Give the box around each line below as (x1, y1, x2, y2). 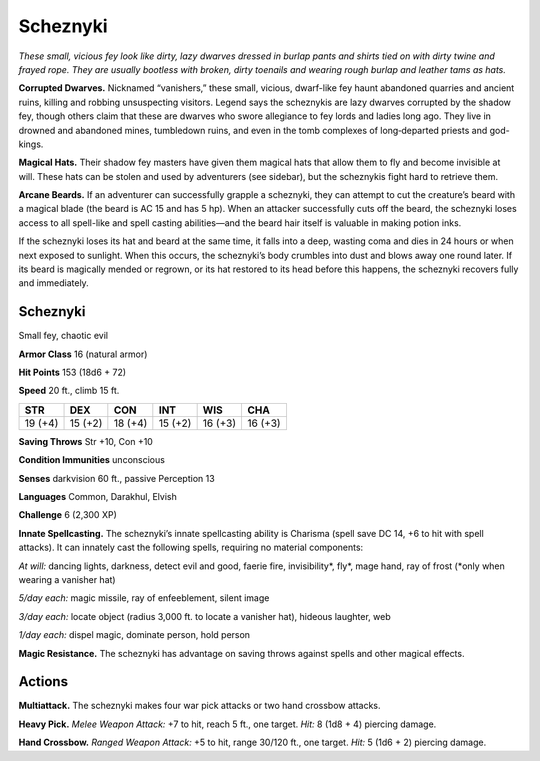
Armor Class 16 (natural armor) (18, 348, 148, 360)
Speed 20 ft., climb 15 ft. (18, 385, 120, 397)
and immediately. (18, 277, 89, 289)
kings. (18, 138, 44, 150)
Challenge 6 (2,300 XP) (18, 509, 117, 521)
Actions (18, 673, 69, 690)
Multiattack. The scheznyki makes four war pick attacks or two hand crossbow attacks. (18, 700, 381, 712)
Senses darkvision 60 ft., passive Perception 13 (18, 472, 215, 484)
